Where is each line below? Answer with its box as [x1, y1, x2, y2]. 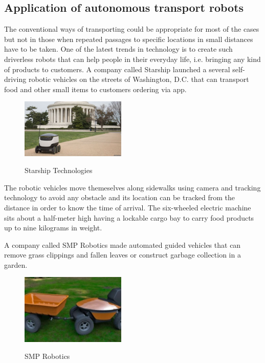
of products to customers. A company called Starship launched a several [4, 63, 230, 74]
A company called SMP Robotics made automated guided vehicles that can [4, 239, 241, 250]
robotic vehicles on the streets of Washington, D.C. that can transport [28, 74, 249, 84]
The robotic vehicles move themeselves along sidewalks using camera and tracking [4, 182, 261, 193]
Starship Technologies [25, 165, 93, 176]
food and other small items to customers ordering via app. [4, 83, 187, 94]
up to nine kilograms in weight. [4, 222, 102, 233]
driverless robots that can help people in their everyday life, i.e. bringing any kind [4, 53, 261, 64]
